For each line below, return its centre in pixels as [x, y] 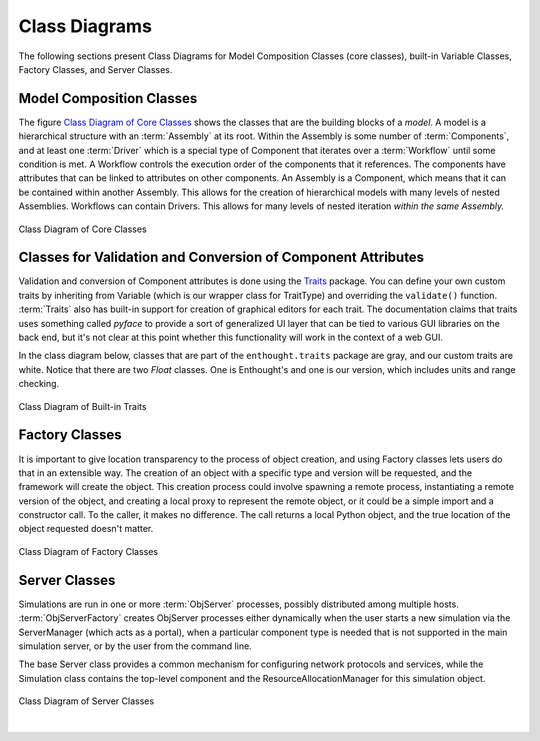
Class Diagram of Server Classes [86, 701]
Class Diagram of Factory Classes [88, 551]
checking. [39, 384]
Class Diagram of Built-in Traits [82, 406]
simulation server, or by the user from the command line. [135, 646]
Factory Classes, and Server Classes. [95, 69]
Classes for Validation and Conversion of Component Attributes [221, 257]
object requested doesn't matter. [86, 529]
